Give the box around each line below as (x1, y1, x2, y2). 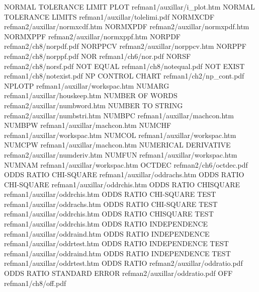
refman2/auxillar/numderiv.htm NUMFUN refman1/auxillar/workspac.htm (4, 149, 237, 160)
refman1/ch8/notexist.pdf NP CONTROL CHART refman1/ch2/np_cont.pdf (4, 70, 244, 81)
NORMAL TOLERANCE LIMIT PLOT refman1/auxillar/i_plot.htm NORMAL (4, 2, 255, 12)
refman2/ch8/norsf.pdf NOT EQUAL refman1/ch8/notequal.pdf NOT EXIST (4, 60, 245, 71)
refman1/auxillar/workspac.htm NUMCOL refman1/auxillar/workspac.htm (4, 129, 236, 140)
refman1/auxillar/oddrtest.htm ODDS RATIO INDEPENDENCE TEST (4, 238, 229, 249)
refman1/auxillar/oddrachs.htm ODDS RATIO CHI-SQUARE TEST (4, 198, 218, 209)
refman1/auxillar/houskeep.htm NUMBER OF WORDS (4, 90, 178, 101)
